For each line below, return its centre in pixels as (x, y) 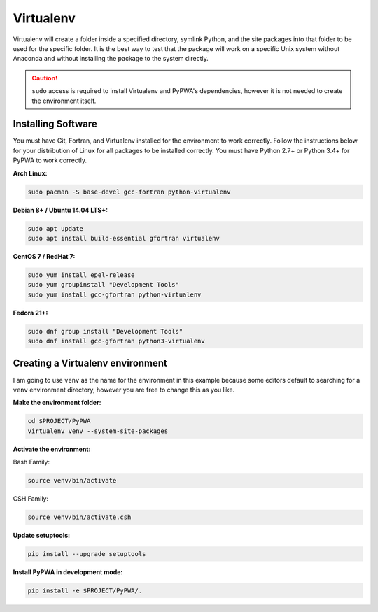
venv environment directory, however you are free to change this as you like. (124, 390)
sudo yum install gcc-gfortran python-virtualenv (114, 294)
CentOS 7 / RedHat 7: (44, 256)
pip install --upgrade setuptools (87, 554)
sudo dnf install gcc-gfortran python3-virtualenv (117, 341)
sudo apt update (56, 228)
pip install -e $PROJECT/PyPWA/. (85, 590)
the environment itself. (64, 101)
